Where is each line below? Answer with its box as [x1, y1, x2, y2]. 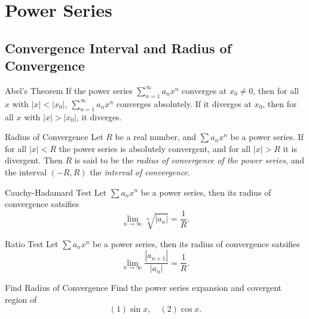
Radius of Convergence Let [5, 130, 103, 143]
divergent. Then [5, 154, 63, 166]
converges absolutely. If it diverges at [116, 97, 252, 110]
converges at [182, 84, 227, 96]
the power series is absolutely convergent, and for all [59, 142, 251, 154]
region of [5, 293, 37, 305]
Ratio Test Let [5, 237, 59, 250]
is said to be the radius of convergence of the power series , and [74, 154, 304, 166]
